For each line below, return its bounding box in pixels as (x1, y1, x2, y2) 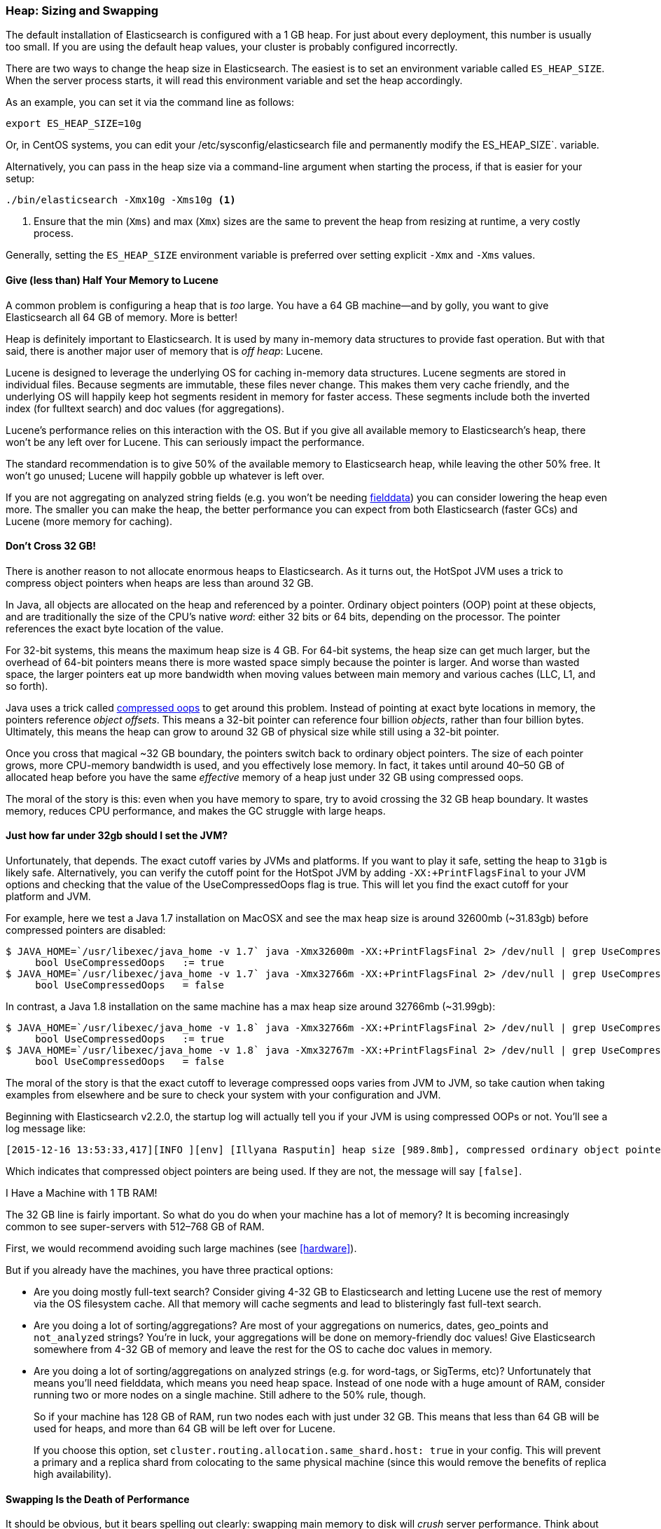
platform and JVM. (6, 890, 91, 903)
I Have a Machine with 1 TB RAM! (6, 1187, 158, 1200)
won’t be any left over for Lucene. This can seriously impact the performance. (6, 435, 365, 448)
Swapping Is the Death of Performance (6, 1493, 190, 1505)
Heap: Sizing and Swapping (6, 4, 159, 18)
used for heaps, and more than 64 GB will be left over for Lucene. (34, 1422, 335, 1435)
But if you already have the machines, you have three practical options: (6, 1264, 333, 1277)
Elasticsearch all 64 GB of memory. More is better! (6, 311, 238, 323)
